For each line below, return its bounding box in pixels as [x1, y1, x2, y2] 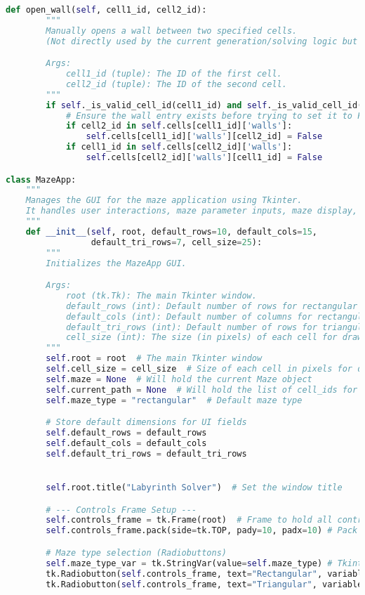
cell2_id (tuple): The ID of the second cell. [65, 79, 287, 89]
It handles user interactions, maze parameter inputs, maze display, [25, 206, 358, 216]
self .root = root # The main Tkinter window [46, 353, 263, 364]
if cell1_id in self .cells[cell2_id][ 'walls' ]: [65, 142, 293, 152]
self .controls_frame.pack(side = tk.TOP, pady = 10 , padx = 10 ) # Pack [46, 525, 358, 536]
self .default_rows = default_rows [46, 428, 207, 438]
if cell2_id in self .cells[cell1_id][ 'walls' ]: [65, 121, 293, 131]
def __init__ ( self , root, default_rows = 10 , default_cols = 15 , [25, 226, 317, 237]
